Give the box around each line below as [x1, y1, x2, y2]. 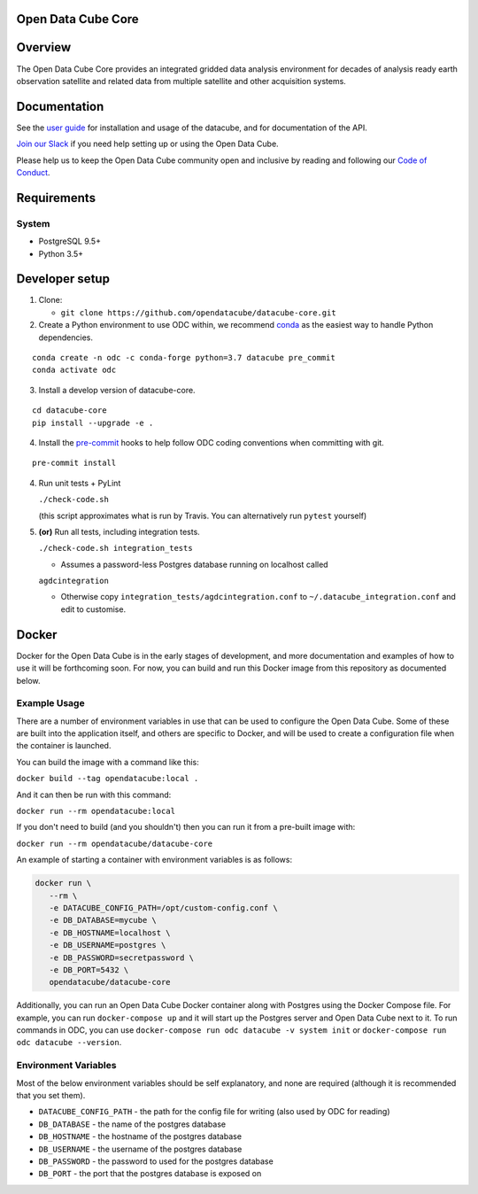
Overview [16, 40, 72, 55]
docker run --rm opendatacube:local [16, 806, 176, 817]
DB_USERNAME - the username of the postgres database [38, 1144, 243, 1154]
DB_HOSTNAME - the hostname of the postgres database [38, 1131, 243, 1142]
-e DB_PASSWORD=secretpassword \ [49, 952, 195, 963]
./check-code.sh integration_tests [38, 543, 194, 554]
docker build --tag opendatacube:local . [16, 773, 199, 784]
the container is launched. [16, 740, 112, 751]
